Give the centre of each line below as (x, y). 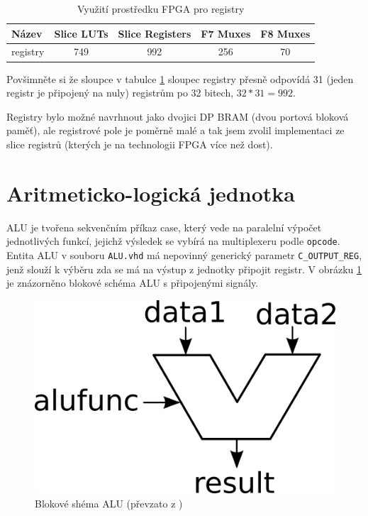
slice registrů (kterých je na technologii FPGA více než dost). (140, 144)
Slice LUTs (81, 33)
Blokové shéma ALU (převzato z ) (109, 503)
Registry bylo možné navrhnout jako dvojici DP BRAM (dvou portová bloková (178, 116)
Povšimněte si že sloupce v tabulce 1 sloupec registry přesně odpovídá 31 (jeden (180, 78)
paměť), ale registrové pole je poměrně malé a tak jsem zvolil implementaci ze (175, 130)
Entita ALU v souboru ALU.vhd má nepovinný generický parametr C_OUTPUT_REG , (184, 254)
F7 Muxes (226, 33)
